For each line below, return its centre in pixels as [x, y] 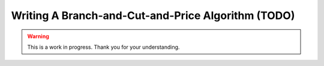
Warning [38, 36]
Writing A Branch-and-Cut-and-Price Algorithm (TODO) [153, 15]
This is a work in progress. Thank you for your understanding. [103, 47]
